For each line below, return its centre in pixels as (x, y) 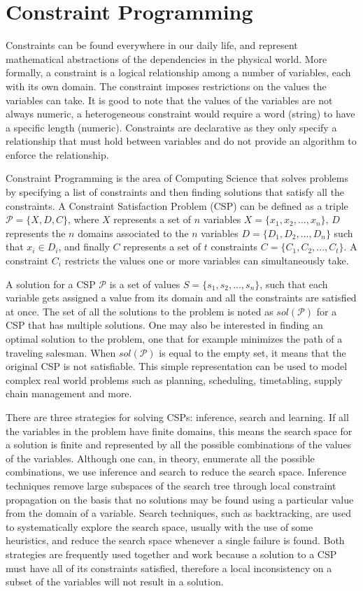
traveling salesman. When (61, 352)
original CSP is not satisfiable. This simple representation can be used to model (177, 366)
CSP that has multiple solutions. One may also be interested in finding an (164, 325)
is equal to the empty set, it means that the (252, 352)
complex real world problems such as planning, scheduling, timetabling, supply (174, 379)
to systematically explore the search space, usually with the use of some (159, 526)
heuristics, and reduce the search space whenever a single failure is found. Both (175, 540)
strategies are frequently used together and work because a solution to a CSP (171, 554)
